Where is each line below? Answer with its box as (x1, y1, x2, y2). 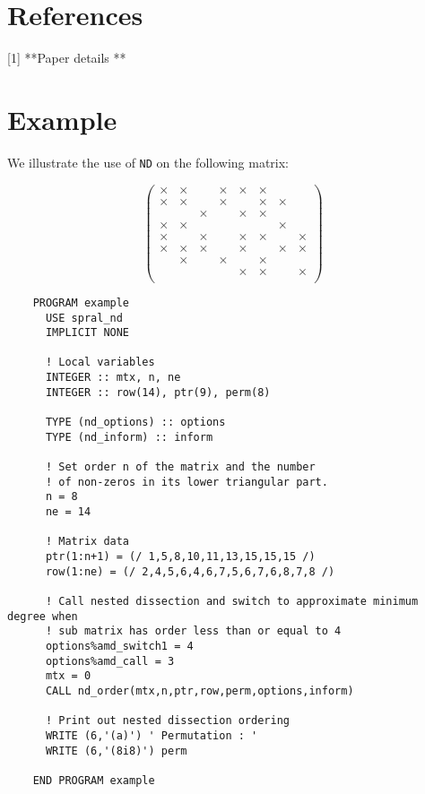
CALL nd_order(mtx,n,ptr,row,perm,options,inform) (45, 684, 354, 697)
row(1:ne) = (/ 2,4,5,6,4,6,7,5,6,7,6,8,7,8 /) (45, 565, 335, 578)
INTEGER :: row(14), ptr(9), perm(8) (45, 385, 271, 399)
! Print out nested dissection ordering (45, 714, 290, 728)
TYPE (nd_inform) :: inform (45, 430, 213, 444)
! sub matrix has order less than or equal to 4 (45, 625, 342, 638)
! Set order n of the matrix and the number (45, 461, 316, 474)
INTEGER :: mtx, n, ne (45, 371, 181, 384)
